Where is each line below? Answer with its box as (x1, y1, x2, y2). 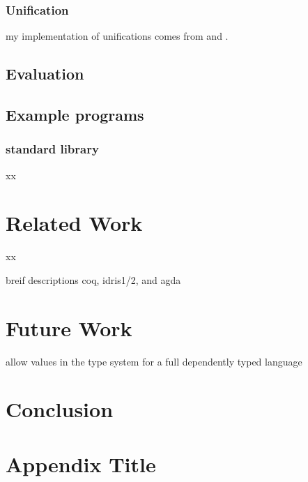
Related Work (6, 209, 143, 237)
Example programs (6, 103, 144, 125)
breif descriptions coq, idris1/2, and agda (6, 272, 181, 287)
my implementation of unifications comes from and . (6, 29, 229, 43)
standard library (6, 140, 99, 158)
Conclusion (6, 395, 114, 423)
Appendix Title (6, 449, 156, 478)
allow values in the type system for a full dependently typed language (6, 354, 302, 368)
